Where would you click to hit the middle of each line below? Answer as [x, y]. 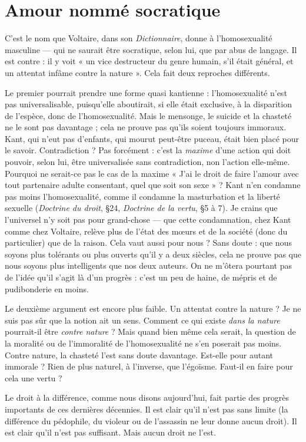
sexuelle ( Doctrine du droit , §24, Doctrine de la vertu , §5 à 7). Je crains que [141, 208]
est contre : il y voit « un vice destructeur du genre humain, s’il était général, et [149, 61]
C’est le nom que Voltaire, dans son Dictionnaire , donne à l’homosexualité [139, 38]
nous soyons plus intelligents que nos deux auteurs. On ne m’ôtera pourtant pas [149, 265]
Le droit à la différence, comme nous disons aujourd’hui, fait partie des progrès [147, 398]
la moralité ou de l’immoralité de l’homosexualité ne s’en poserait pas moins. [143, 343]
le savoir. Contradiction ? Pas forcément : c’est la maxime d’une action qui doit [148, 150]
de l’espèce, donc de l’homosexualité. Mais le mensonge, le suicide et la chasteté [148, 115]
